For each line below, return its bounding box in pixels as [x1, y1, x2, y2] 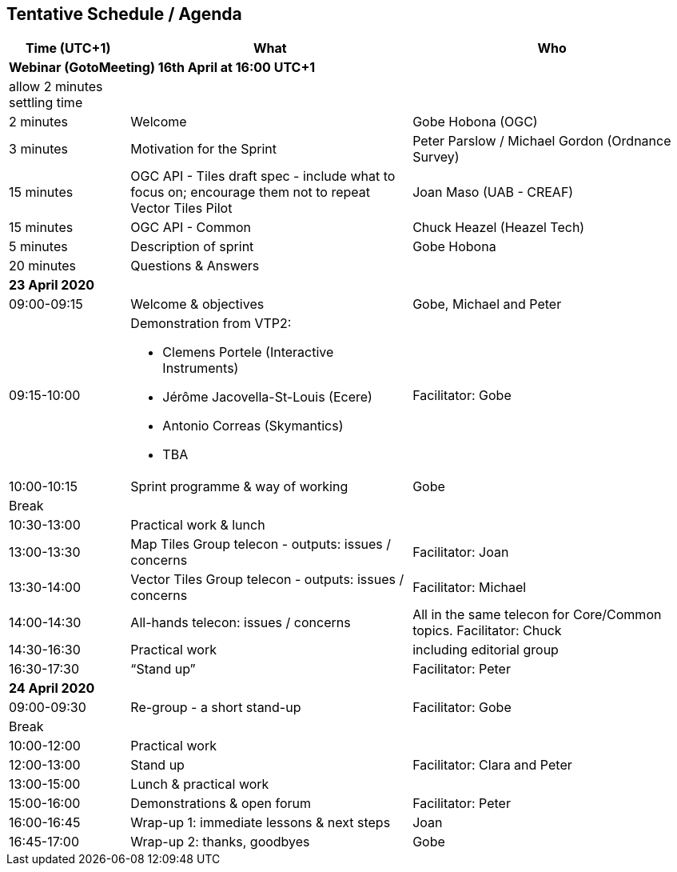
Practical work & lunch [130, 517, 265, 534]
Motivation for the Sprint [130, 141, 277, 158]
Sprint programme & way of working [130, 478, 348, 495]
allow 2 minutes [9, 78, 103, 95]
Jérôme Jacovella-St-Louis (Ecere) [162, 389, 372, 406]
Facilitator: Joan [412, 544, 509, 561]
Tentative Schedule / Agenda [6, 4, 242, 24]
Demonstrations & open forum [130, 795, 312, 812]
